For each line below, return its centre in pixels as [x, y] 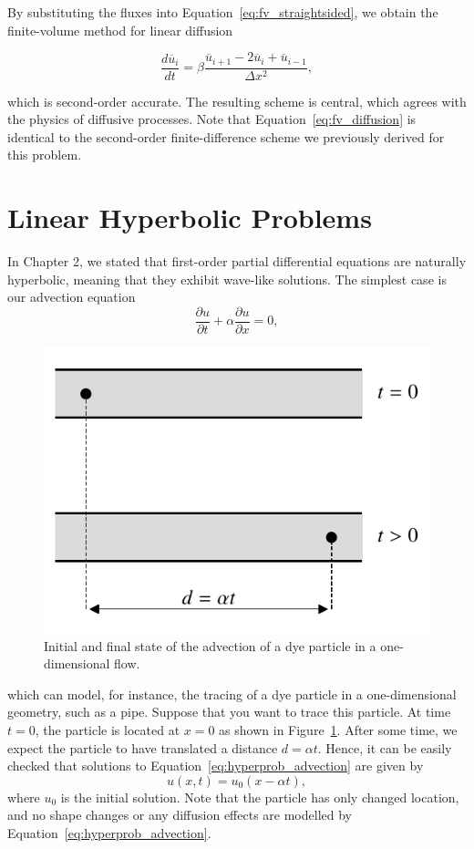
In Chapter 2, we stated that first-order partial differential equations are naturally [237, 261]
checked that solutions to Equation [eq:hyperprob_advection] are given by [216, 766]
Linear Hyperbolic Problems [190, 217]
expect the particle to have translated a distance [143, 747]
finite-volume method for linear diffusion [120, 30]
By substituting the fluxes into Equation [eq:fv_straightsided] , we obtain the [223, 12]
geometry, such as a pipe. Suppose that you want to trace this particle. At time [229, 712]
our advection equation [72, 297]
